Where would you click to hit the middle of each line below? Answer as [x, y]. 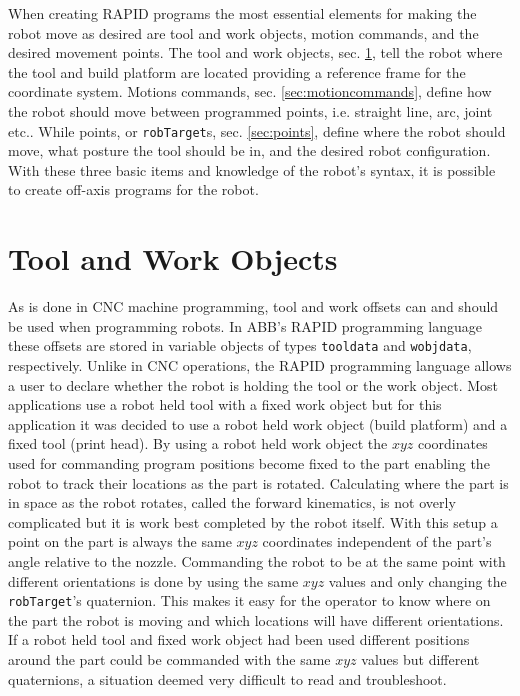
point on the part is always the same [120, 541]
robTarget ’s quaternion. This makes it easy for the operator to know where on [249, 600]
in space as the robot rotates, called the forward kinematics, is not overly [232, 502]
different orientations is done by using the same [153, 580]
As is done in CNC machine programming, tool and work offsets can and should [253, 306]
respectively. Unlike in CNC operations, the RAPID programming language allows [260, 364]
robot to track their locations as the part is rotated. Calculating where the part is [258, 482]
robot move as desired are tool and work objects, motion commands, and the [243, 32]
